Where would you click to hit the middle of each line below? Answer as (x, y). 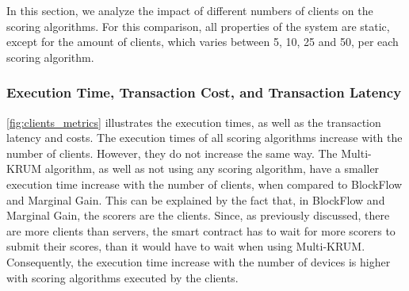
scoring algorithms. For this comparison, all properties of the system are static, (198, 26)
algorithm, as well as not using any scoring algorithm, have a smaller (212, 168)
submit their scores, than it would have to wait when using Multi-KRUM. (186, 246)
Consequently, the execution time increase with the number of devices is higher (199, 261)
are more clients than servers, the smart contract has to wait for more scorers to (201, 230)
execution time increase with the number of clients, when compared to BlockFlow (204, 184)
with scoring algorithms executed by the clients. (122, 277)
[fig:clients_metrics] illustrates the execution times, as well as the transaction (194, 122)
